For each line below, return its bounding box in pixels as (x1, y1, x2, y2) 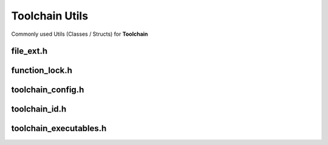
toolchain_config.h (11, 85, 84, 95)
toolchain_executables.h (11, 123, 107, 133)
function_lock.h (11, 66, 73, 76)
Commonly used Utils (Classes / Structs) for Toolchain (11, 30, 148, 38)
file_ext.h (11, 46, 48, 56)
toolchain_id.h (11, 104, 67, 115)
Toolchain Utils (11, 9, 88, 22)
